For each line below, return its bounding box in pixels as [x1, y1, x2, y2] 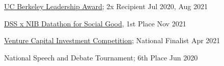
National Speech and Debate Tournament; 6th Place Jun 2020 [4, 52, 198, 62]
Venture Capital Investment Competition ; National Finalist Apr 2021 [4, 35, 220, 46]
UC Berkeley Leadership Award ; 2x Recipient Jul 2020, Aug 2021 [4, 1, 208, 11]
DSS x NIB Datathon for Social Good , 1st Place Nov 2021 [4, 18, 186, 28]
